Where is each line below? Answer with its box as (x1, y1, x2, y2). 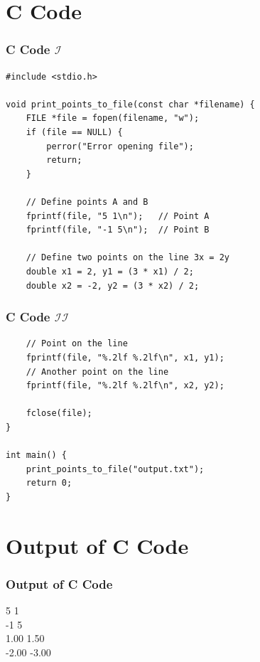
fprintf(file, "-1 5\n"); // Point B (26, 225, 210, 235)
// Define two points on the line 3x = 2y (26, 252, 229, 263)
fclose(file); (26, 408, 92, 419)
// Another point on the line (26, 366, 169, 377)
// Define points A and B (26, 196, 148, 207)
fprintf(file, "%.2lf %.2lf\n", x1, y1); (26, 352, 224, 363)
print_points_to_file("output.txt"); (26, 464, 205, 474)
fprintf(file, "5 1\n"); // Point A (26, 210, 210, 221)
